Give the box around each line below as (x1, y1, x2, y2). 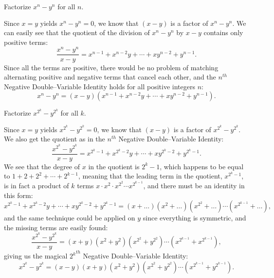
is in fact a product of (4, 180, 69, 190)
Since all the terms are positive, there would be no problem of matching (4, 62, 219, 72)
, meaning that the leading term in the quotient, (78, 171, 222, 181)
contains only (203, 27, 243, 38)
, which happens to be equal (160, 161, 244, 171)
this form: (4, 190, 33, 200)
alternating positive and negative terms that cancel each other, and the (4, 72, 216, 82)
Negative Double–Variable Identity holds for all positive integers (4, 81, 195, 91)
